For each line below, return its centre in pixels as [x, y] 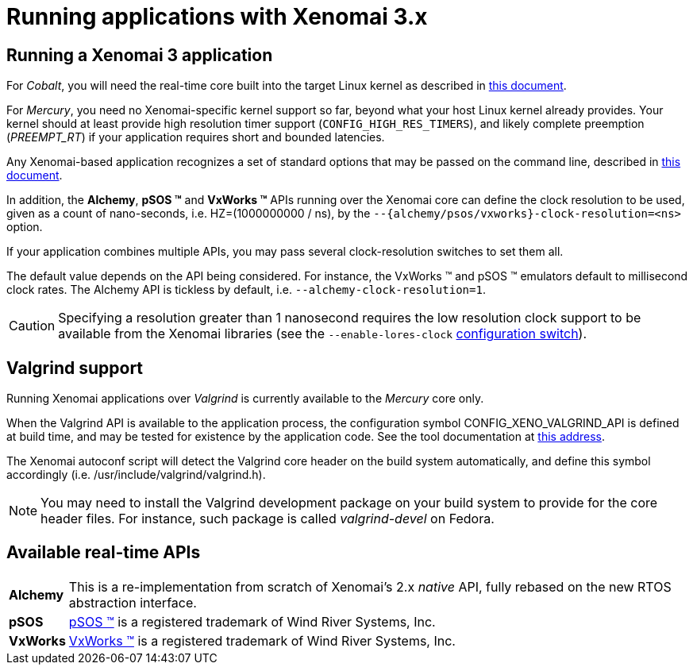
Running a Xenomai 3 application [140, 55]
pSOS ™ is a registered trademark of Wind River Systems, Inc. [252, 621]
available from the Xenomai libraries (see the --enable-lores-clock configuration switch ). [323, 334]
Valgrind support [75, 368]
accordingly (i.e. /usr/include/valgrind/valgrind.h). [136, 475]
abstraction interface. [133, 602]
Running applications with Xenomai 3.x [217, 17]
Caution [32, 326]
